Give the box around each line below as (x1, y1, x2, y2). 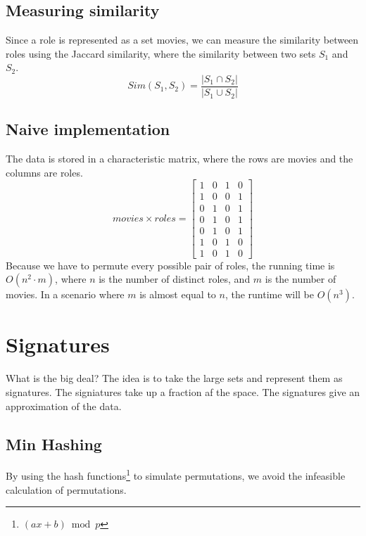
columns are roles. (6, 165, 83, 179)
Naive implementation (6, 118, 170, 140)
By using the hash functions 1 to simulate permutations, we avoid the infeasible (6, 466, 346, 483)
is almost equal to (139, 287, 216, 302)
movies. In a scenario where (6, 287, 125, 302)
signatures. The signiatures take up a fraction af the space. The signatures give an (6, 384, 360, 399)
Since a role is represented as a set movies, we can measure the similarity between (6, 32, 359, 47)
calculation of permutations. (6, 482, 127, 497)
